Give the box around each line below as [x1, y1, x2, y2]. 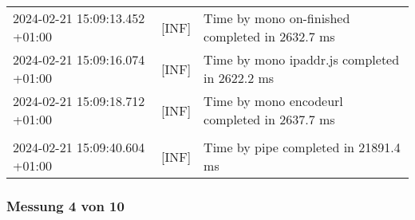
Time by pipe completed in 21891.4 [204, 138, 401, 156]
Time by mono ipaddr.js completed [204, 50, 400, 69]
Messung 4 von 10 [6, 195, 125, 215]
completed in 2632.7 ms [204, 27, 335, 45]
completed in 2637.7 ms [204, 110, 335, 128]
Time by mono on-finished [204, 9, 350, 27]
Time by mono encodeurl [204, 92, 343, 110]
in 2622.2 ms [204, 69, 275, 87]
